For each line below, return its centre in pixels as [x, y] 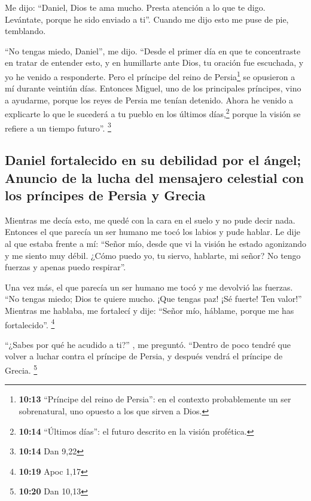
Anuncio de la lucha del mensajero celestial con [154, 177]
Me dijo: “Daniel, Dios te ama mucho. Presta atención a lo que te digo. [135, 7]
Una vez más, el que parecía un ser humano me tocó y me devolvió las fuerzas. [149, 287]
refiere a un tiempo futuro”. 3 [58, 127]
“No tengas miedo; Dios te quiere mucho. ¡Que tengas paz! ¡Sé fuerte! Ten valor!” [153, 299]
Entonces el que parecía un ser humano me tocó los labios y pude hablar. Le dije [153, 232]
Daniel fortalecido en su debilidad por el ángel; [153, 160]
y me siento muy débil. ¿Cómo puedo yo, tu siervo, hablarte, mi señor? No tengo [153, 255]
